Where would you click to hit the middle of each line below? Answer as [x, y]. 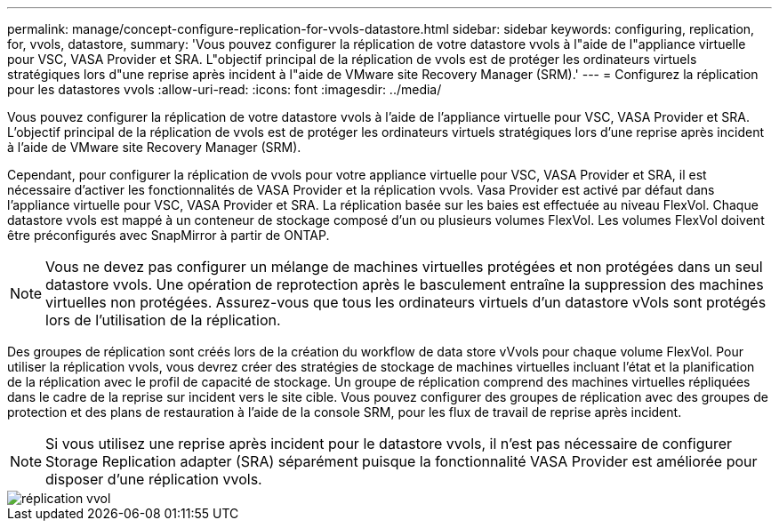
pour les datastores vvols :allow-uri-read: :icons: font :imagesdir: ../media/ [225, 89]
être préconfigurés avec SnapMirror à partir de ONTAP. [169, 235]
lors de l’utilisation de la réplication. [163, 320]
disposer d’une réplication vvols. [154, 479]
